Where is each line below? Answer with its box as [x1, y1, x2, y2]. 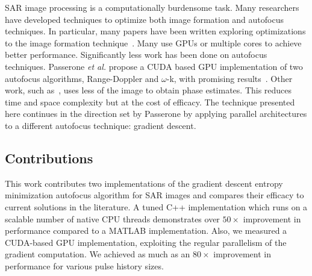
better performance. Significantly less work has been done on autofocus [5, 48, 267, 61]
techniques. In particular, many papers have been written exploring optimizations [5, 25, 306, 37]
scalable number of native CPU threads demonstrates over [5, 212, 220, 225]
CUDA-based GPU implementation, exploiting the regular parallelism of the [5, 236, 287, 248]
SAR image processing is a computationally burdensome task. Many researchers [5, 1, 299, 13]
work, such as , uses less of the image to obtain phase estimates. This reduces [5, 84, 292, 96]
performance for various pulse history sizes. [5, 259, 164, 272]
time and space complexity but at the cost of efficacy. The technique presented [5, 95, 295, 108]
